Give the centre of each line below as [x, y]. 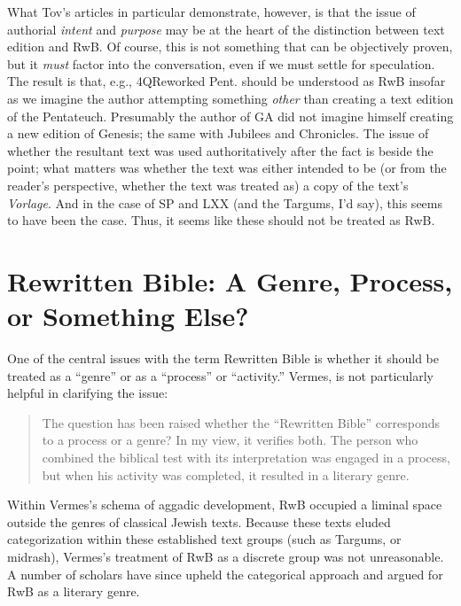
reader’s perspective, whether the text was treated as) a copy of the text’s [208, 185]
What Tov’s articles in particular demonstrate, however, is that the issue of [211, 12]
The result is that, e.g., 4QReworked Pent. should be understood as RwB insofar [227, 81]
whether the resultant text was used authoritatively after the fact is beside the [220, 150]
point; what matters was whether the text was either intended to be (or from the [227, 168]
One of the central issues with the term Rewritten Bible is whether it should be [223, 358]
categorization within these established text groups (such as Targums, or [204, 539]
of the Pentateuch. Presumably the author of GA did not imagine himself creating [230, 116]
